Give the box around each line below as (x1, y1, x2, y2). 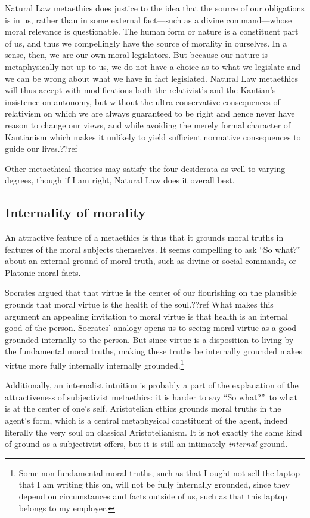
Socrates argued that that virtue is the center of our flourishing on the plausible (5, 286, 297, 299)
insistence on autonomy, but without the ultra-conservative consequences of (5, 95, 280, 108)
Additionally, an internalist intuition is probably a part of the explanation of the (5, 379, 299, 391)
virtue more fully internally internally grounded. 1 (5, 357, 184, 371)
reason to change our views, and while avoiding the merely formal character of (5, 118, 291, 131)
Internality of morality (5, 203, 146, 222)
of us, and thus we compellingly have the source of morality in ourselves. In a (5, 36, 287, 49)
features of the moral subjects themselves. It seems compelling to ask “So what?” (5, 243, 301, 255)
